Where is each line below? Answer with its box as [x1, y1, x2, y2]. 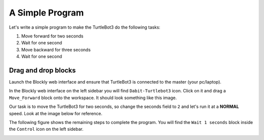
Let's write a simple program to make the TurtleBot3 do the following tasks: [9, 24, 161, 30]
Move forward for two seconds [21, 33, 84, 39]
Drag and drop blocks [9, 66, 76, 74]
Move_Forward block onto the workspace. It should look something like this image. [9, 95, 177, 101]
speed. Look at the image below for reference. [9, 110, 103, 116]
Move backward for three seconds [21, 47, 91, 52]
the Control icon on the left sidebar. [9, 126, 84, 132]
